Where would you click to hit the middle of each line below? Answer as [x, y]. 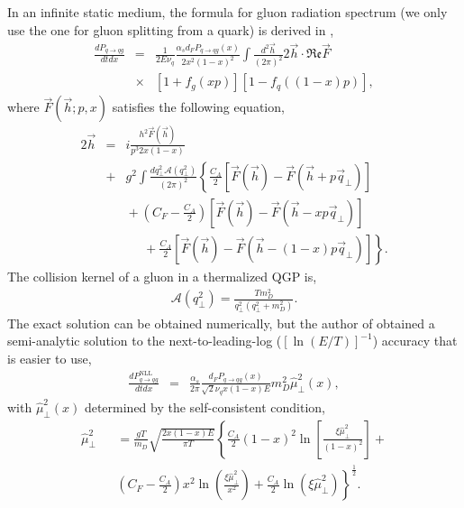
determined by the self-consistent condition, [205, 406]
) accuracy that [415, 341]
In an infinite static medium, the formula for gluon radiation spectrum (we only [227, 12]
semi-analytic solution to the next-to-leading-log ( [145, 341]
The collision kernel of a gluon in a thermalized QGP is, [162, 276]
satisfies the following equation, [198, 107]
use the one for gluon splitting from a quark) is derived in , [171, 29]
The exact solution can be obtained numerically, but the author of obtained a [221, 323]
